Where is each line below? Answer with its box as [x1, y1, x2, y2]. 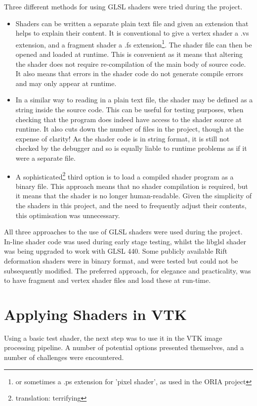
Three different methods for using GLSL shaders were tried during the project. [4, 1, 243, 11]
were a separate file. [15, 152, 76, 163]
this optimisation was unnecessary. [15, 210, 120, 220]
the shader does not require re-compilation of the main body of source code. [15, 58, 246, 69]
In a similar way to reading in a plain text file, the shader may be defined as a [15, 94, 253, 105]
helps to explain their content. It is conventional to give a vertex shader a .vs [15, 28, 249, 38]
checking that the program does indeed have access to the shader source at [15, 114, 242, 124]
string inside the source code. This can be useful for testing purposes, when [15, 104, 244, 114]
